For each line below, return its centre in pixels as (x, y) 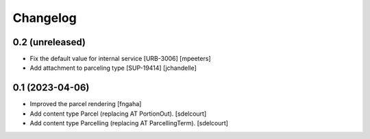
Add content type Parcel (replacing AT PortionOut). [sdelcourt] (118, 114)
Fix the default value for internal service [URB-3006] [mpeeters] (121, 59)
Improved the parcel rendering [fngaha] (86, 104)
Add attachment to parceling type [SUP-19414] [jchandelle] (113, 68)
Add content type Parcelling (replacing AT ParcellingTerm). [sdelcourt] (129, 123)
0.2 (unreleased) (49, 42)
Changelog (45, 18)
